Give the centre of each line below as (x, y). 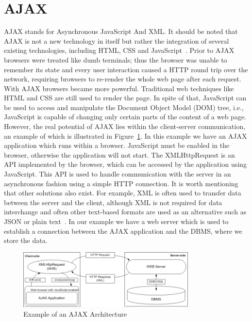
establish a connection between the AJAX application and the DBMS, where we (123, 231)
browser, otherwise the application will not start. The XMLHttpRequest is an (119, 154)
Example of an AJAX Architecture (75, 314)
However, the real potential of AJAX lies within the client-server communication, (125, 126)
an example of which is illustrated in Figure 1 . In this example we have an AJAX (126, 136)
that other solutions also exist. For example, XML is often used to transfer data (123, 193)
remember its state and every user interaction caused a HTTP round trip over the (126, 69)
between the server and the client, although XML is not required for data (113, 202)
